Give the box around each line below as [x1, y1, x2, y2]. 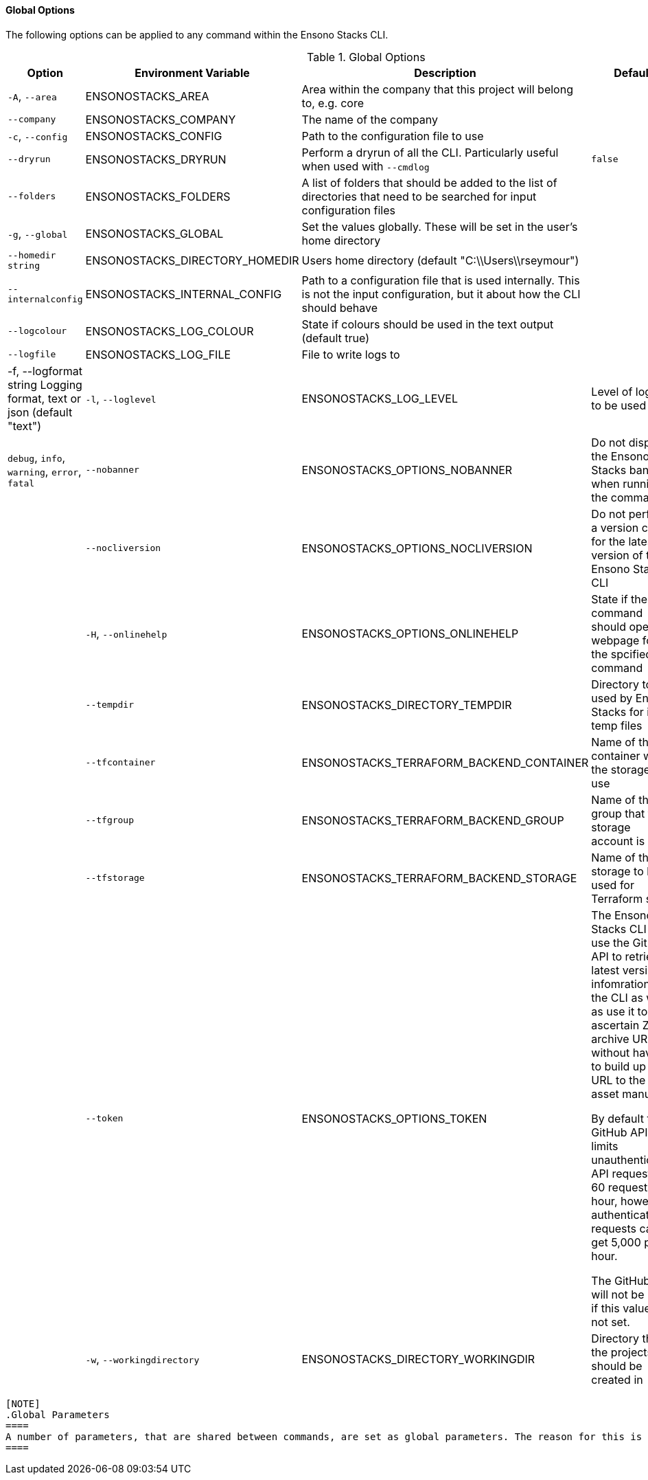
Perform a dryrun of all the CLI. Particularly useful [301, 145, 559, 159]
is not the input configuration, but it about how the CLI [301, 287, 581, 301]
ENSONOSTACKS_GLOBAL [85, 226, 224, 240]
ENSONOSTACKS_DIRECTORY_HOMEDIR [85, 253, 299, 267]
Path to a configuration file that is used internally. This [301, 273, 580, 287]
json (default [8, 405, 73, 419]
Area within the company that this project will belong [301, 82, 573, 96]
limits [591, 1139, 618, 1153]
